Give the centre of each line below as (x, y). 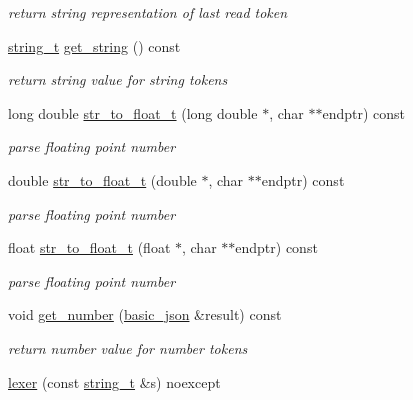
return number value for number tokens (128, 347)
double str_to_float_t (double (102, 179)
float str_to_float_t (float (89, 247)
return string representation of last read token (148, 12)
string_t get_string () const (94, 45)
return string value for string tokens (118, 79)
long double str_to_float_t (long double (133, 112)
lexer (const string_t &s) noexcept (114, 381)
